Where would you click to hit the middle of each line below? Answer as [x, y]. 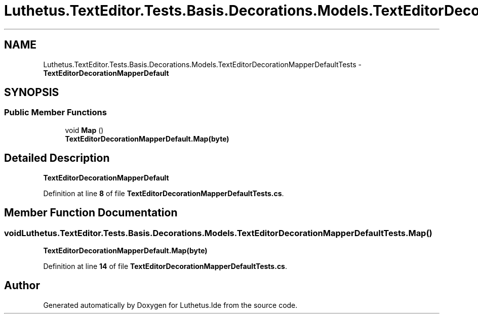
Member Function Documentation [91, 213]
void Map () [84, 130]
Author [22, 286]
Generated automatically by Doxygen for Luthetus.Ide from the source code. [170, 305]
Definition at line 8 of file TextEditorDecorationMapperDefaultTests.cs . [164, 193]
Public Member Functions [55, 112]
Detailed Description [57, 158]
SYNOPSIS [32, 93]
